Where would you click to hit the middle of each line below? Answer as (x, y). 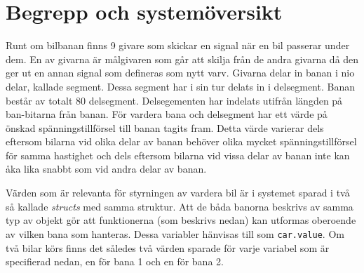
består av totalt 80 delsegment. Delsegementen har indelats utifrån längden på (174, 100)
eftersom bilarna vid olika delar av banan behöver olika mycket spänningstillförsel (181, 141)
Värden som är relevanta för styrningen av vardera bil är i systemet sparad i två (178, 193)
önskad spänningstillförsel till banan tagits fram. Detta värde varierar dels (165, 127)
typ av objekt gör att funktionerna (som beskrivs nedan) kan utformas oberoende (181, 220)
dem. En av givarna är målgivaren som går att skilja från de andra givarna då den (182, 59)
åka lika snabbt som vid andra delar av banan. (106, 169)
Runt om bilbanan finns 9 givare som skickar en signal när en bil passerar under (178, 45)
